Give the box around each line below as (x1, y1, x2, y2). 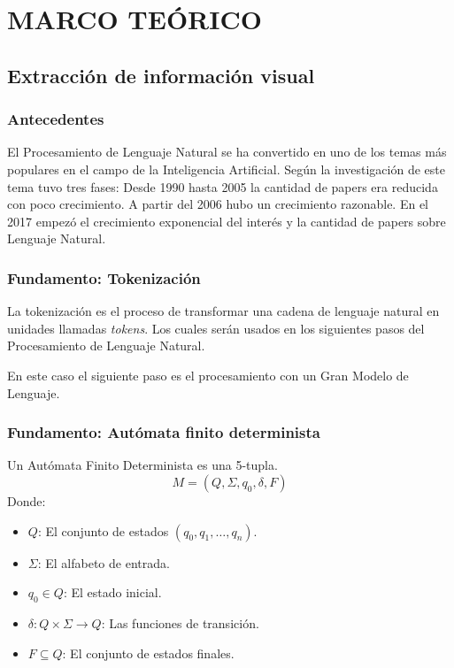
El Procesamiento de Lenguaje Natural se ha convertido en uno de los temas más (7, 142, 447, 161)
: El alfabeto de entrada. (37, 553, 170, 572)
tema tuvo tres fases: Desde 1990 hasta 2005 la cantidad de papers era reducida (7, 177, 438, 196)
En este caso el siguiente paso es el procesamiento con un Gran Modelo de (7, 365, 409, 384)
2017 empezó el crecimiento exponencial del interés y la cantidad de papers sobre (7, 211, 446, 230)
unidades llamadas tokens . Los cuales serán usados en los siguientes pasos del (7, 319, 425, 337)
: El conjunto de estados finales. (62, 643, 235, 662)
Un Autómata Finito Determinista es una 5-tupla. (7, 456, 278, 474)
